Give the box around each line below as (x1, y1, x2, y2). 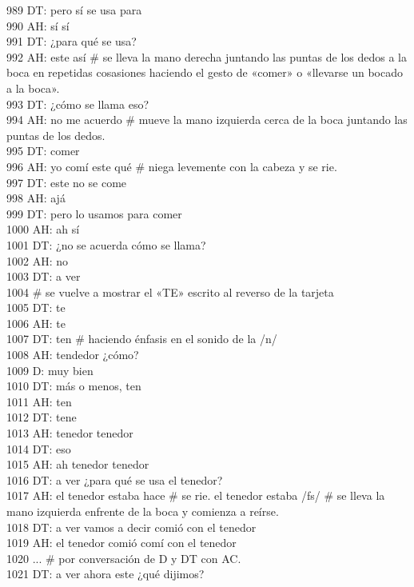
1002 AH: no (6, 252, 68, 269)
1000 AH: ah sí (6, 221, 80, 238)
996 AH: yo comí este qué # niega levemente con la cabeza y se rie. (6, 158, 337, 174)
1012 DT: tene (6, 409, 77, 425)
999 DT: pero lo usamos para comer (6, 205, 182, 222)
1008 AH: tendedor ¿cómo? (6, 346, 139, 363)
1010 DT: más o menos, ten (6, 377, 141, 394)
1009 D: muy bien (6, 361, 94, 378)
